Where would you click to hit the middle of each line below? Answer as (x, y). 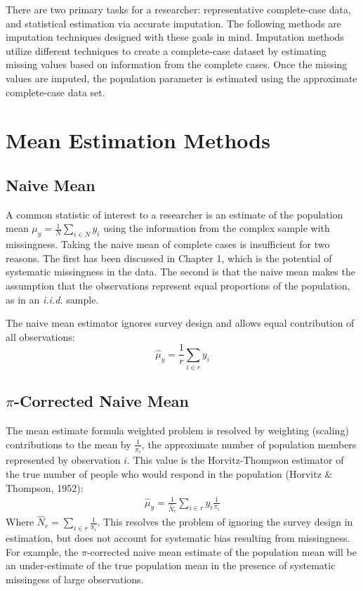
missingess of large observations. (75, 579)
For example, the (42, 551)
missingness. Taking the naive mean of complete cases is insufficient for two (168, 244)
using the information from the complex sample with (217, 228)
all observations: (40, 336)
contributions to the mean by (68, 444)
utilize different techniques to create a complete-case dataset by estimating (166, 50)
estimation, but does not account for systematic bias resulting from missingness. (178, 537)
